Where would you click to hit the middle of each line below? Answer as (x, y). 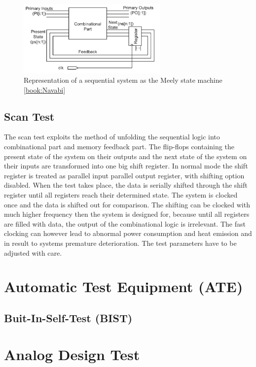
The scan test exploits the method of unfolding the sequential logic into (112, 137)
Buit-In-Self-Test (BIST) (68, 317)
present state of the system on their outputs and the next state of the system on (126, 156)
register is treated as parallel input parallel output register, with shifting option (124, 175)
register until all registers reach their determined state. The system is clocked (121, 195)
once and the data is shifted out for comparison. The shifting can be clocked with (127, 204)
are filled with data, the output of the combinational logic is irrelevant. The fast (125, 223)
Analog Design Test (72, 354)
